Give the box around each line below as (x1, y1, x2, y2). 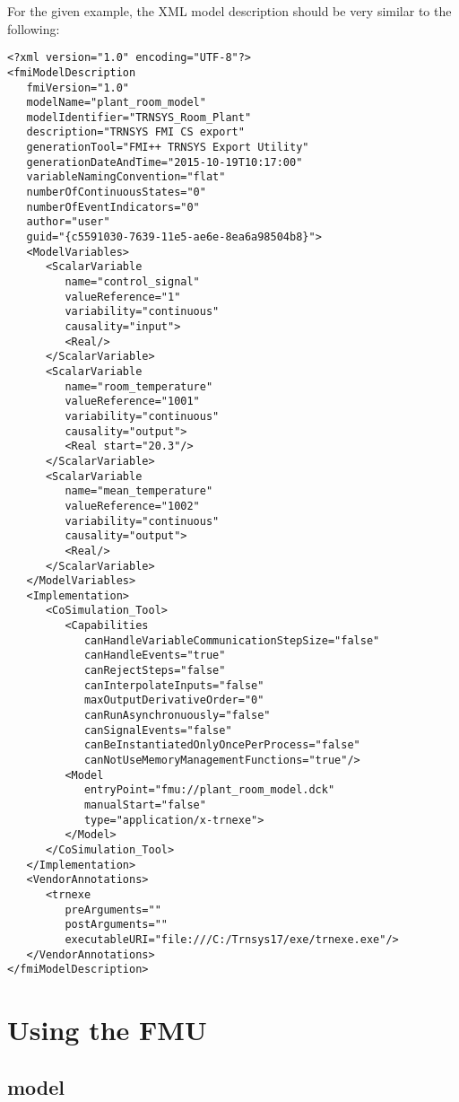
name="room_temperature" (65, 380, 213, 393)
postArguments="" (65, 918, 168, 931)
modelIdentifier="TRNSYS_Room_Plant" (26, 110, 252, 124)
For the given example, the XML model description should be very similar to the (7, 2, 452, 20)
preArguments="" (65, 903, 161, 916)
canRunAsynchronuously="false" (83, 709, 271, 722)
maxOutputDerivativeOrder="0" (83, 694, 264, 707)
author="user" (26, 215, 110, 229)
